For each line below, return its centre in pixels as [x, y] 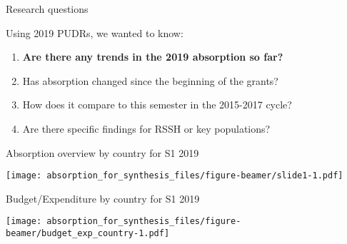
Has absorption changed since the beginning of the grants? [150, 80]
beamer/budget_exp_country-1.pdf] [88, 234]
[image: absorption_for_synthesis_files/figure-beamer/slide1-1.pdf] [175, 176]
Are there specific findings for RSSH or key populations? [146, 128]
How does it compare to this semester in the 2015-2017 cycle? [157, 105]
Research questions [47, 9]
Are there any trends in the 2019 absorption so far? [153, 57]
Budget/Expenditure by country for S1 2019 [103, 198]
